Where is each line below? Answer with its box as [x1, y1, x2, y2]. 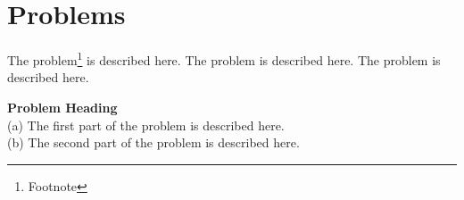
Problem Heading [7, 97, 118, 116]
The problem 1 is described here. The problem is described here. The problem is [7, 48, 441, 69]
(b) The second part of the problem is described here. [7, 133, 300, 152]
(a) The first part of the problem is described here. [7, 115, 285, 134]
